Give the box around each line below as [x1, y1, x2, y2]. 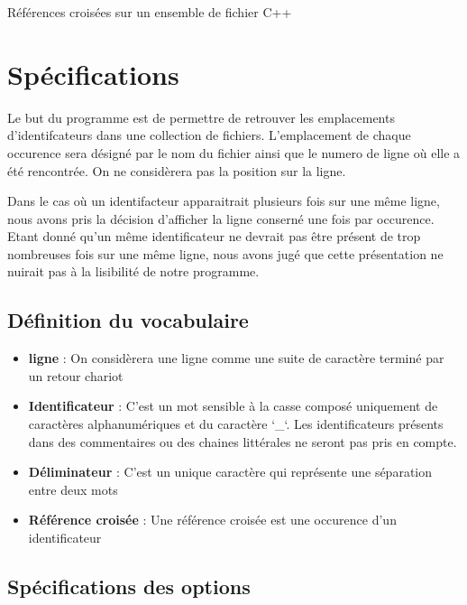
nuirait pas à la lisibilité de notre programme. [7, 262, 260, 281]
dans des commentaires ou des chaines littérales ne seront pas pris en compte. [28, 432, 457, 451]
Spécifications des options [7, 572, 251, 600]
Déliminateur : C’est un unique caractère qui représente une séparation [28, 462, 433, 481]
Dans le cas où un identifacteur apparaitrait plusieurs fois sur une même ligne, [7, 191, 440, 210]
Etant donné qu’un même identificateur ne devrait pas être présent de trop [7, 227, 421, 246]
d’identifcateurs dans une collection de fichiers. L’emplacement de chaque [7, 126, 411, 144]
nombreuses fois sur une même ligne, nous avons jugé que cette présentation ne [7, 244, 444, 263]
